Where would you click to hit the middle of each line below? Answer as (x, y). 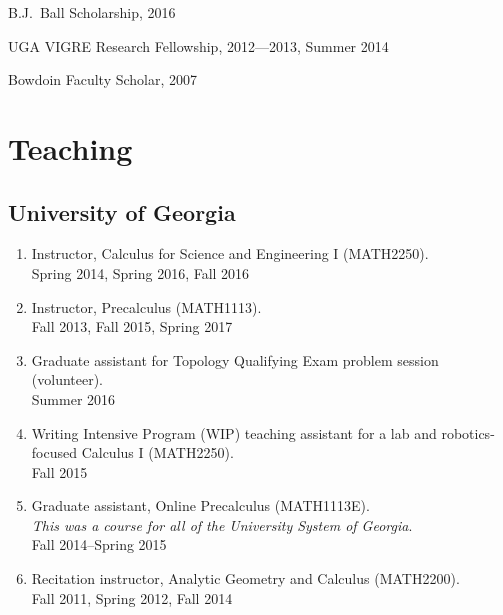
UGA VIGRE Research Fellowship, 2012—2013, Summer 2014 (198, 45)
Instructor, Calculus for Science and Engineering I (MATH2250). (230, 253)
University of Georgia (122, 211)
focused (54, 452)
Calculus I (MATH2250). (157, 452)
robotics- (468, 432)
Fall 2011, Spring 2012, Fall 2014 (132, 597)
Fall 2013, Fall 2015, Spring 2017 (132, 326)
